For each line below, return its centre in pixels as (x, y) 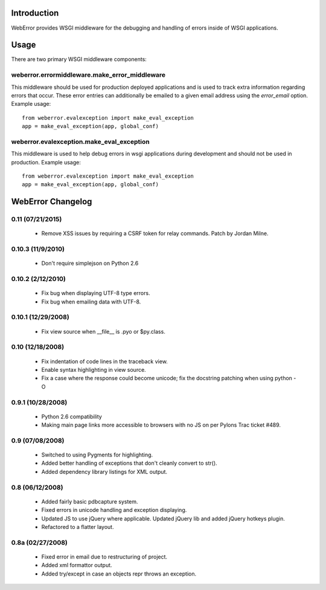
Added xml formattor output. (77, 565)
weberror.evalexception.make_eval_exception (81, 141)
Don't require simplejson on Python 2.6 (90, 264)
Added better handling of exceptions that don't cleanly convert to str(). (129, 463)
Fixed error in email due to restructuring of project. (104, 557)
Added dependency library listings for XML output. (104, 472)
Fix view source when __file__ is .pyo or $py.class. (103, 331)
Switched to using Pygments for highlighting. (97, 455)
